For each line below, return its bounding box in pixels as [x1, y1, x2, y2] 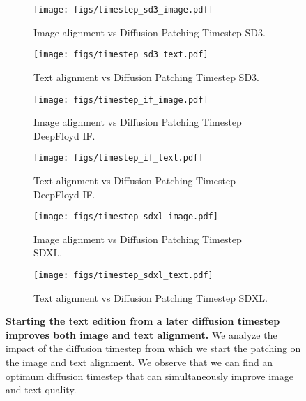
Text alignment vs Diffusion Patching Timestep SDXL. [33, 290, 268, 305]
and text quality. [6, 382, 77, 397]
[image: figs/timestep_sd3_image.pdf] [33, 5, 213, 15]
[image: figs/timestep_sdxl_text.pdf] [33, 270, 213, 281]
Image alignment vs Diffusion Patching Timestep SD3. [33, 24, 266, 39]
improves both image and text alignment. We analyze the [6, 327, 277, 342]
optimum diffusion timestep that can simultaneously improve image [6, 368, 293, 383]
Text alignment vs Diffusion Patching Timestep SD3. [33, 69, 259, 84]
